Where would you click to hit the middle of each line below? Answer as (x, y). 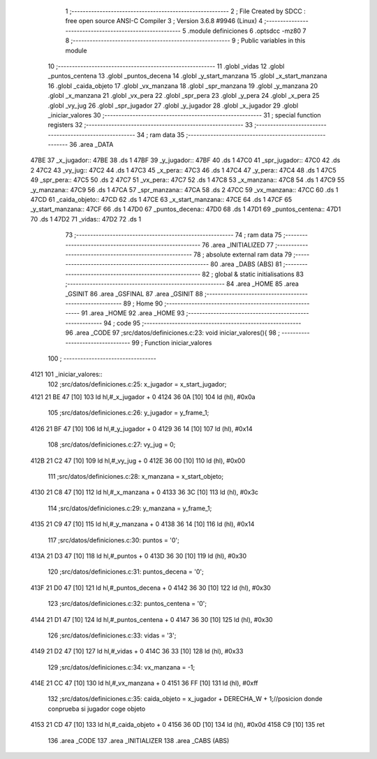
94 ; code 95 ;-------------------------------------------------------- (202, 323)
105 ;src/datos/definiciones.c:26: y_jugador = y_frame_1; (128, 413)
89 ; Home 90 (143, 303)
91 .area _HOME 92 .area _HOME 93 (133, 313)
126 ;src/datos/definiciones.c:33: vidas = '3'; (112, 635)
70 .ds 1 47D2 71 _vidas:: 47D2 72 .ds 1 (86, 219)
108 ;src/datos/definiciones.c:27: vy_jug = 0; (112, 444)
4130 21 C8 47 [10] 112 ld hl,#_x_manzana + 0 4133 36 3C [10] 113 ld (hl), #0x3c (144, 492)
